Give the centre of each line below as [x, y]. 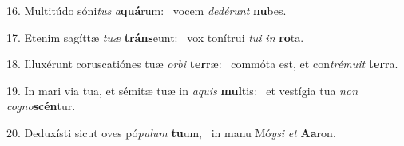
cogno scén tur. [41, 106]
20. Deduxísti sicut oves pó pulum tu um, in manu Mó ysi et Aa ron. [171, 132]
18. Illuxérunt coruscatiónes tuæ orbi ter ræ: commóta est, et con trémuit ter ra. [202, 64]
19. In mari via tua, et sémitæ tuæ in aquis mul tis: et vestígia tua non [182, 90]
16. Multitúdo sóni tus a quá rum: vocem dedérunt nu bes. [147, 10]
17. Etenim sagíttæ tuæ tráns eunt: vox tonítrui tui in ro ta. [155, 37]
